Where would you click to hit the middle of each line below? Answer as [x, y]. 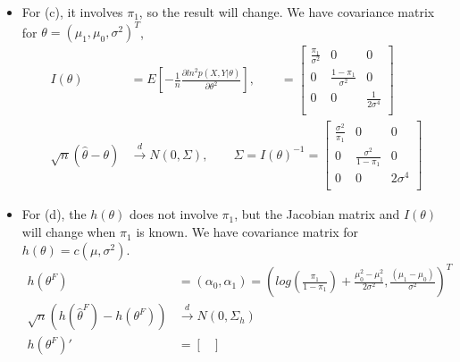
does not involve [174, 214]
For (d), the [54, 214]
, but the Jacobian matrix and [317, 214]
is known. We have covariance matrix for [247, 232]
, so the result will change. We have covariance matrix [287, 12]
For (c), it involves [72, 12]
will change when [69, 232]
